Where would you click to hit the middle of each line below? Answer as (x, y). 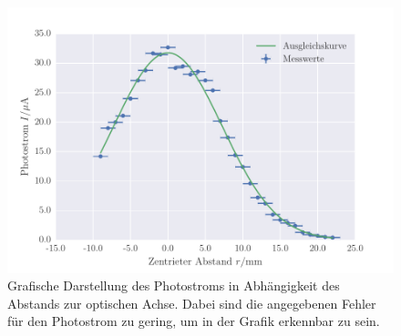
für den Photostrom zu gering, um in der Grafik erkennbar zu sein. (194, 321)
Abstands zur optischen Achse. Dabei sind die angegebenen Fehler (192, 303)
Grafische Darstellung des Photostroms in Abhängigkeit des (174, 285)
